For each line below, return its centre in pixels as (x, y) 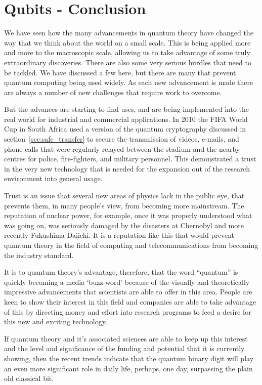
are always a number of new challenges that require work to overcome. (113, 92)
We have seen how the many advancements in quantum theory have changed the (129, 33)
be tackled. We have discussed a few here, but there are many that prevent (120, 72)
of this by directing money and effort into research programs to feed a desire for (128, 311)
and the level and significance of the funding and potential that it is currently (124, 348)
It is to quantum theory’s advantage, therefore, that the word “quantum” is (121, 272)
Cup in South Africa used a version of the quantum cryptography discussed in (125, 129)
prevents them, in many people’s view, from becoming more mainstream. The (124, 205)
